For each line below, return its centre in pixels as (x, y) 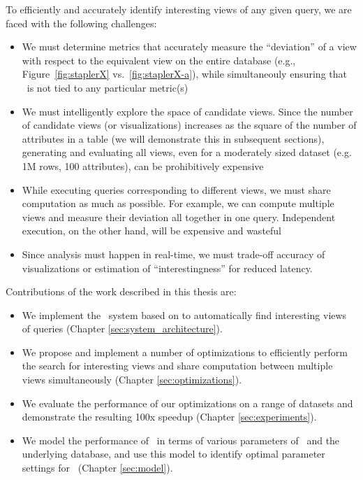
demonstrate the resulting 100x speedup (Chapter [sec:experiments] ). (169, 417)
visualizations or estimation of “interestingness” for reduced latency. (167, 268)
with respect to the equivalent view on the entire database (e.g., (159, 60)
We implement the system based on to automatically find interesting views (184, 315)
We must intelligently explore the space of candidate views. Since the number (187, 111)
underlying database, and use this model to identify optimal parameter (173, 454)
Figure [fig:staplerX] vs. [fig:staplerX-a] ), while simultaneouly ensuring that (184, 74)
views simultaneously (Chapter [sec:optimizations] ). (132, 380)
